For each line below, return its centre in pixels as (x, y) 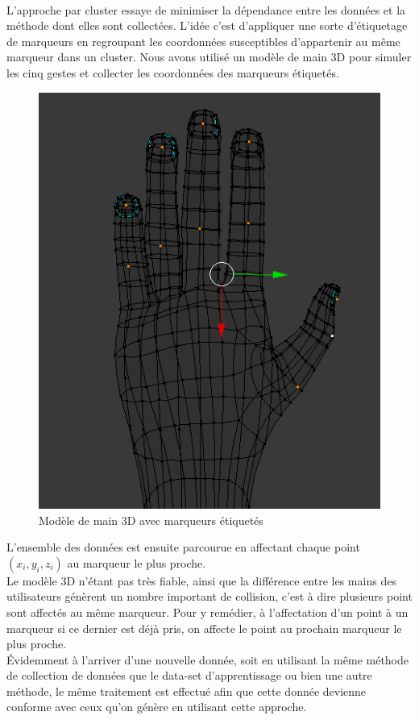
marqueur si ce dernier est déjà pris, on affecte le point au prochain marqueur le (204, 628)
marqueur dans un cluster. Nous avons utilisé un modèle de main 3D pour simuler (209, 57)
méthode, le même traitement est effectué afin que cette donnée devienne (187, 691)
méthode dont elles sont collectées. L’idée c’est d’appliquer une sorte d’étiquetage (207, 25)
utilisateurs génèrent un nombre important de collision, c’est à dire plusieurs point (209, 596)
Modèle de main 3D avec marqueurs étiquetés (151, 520)
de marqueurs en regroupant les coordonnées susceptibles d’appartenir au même (203, 41)
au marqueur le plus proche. (137, 562)
